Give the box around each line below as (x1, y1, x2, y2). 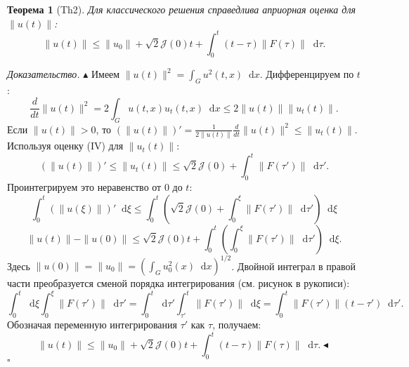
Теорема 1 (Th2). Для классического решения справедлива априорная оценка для (7, 2, 356, 16)
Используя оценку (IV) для (7, 138, 124, 153)
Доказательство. (7, 67, 80, 81)
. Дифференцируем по (259, 67, 354, 81)
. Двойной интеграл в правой (231, 258, 356, 273)
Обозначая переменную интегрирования (7, 316, 177, 331)
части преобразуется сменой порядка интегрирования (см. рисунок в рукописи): (7, 276, 350, 291)
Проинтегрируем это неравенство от (7, 179, 162, 194)
